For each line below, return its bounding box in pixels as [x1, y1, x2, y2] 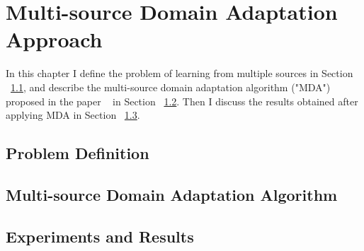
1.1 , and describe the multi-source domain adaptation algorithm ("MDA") [11, 79, 331, 94]
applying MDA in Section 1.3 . [6, 107, 140, 122]
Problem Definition [6, 142, 149, 164]
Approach [6, 25, 103, 54]
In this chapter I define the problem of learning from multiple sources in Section [6, 66, 353, 81]
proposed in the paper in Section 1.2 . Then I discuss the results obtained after [6, 93, 358, 108]
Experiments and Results [6, 225, 194, 247]
